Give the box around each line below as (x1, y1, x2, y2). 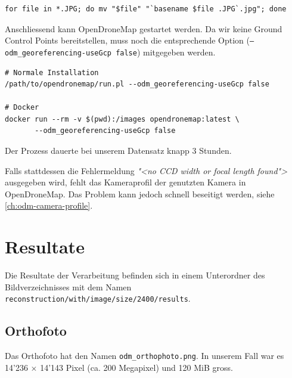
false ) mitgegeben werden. (116, 45, 216, 58)
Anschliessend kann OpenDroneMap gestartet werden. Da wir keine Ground (5, 22, 282, 35)
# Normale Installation (5, 68, 99, 77)
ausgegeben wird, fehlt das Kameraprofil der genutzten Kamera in (5, 176, 246, 188)
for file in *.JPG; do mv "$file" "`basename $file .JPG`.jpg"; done (5, 5, 287, 13)
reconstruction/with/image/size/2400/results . (5, 292, 191, 305)
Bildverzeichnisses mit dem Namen (5, 280, 132, 293)
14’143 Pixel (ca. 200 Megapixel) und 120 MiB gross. (40, 361, 233, 373)
